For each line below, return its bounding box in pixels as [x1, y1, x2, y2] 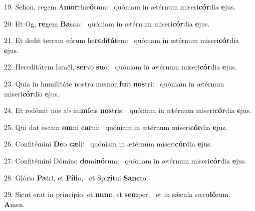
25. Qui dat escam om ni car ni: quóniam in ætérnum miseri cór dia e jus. [4, 121, 227, 132]
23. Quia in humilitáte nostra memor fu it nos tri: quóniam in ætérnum [4, 78, 224, 88]
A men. [4, 198, 25, 209]
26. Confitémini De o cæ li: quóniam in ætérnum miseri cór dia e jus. [4, 138, 212, 149]
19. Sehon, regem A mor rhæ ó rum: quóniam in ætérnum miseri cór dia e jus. [4, 1, 236, 11]
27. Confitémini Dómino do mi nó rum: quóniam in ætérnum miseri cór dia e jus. [4, 155, 247, 165]
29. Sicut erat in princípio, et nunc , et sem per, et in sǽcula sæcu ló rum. [4, 189, 230, 199]
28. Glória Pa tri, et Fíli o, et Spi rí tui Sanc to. [4, 172, 148, 182]
